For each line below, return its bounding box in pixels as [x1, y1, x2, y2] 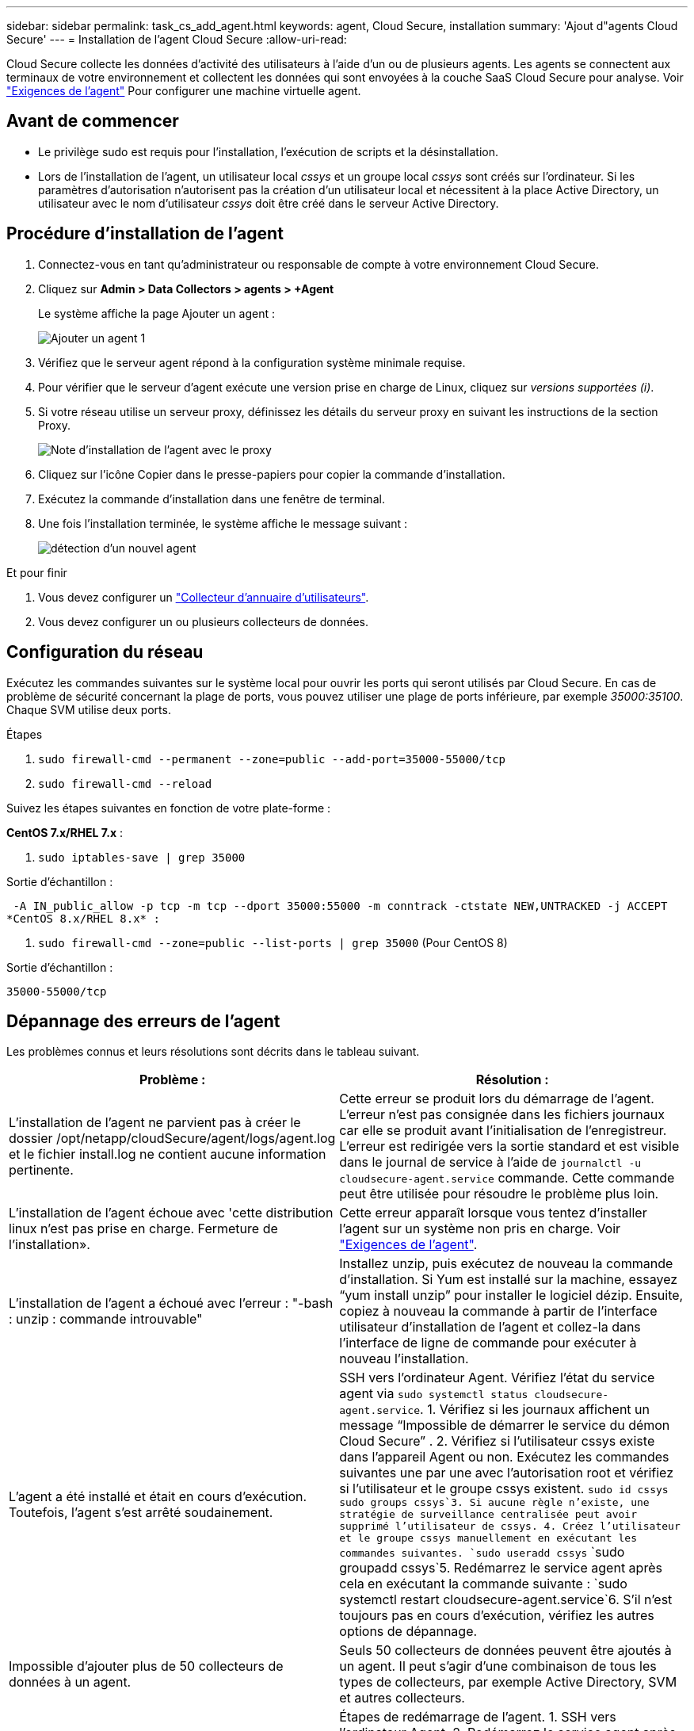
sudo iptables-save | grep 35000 [38, 850, 246, 864]
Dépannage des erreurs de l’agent [6, 1011, 280, 1031]
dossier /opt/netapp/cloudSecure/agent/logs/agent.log [9, 1130, 336, 1147]
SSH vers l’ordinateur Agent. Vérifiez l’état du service [339, 1370, 655, 1386]
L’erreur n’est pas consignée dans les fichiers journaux [339, 1106, 665, 1123]
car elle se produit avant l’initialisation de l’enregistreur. [339, 1122, 667, 1139]
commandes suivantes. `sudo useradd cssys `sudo [339, 1544, 625, 1561]
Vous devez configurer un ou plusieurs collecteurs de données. [38, 614, 369, 629]
